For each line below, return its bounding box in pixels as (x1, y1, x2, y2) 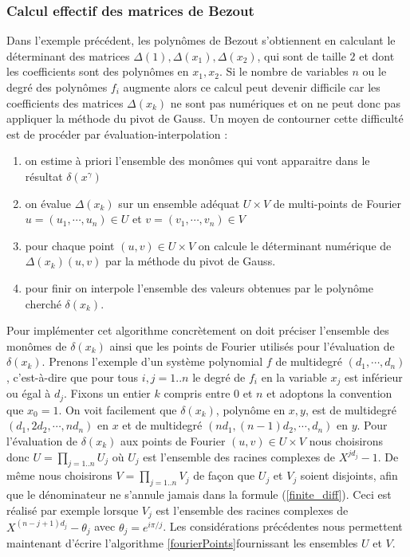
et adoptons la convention (266, 385, 392, 402)
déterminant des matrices (6, 47, 130, 64)
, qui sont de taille (257, 47, 346, 64)
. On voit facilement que (58, 401, 177, 418)
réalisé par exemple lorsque (6, 501, 139, 518)
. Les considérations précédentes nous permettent (163, 518, 403, 535)
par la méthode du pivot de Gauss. (105, 253, 276, 269)
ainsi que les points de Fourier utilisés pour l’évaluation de (109, 337, 395, 354)
